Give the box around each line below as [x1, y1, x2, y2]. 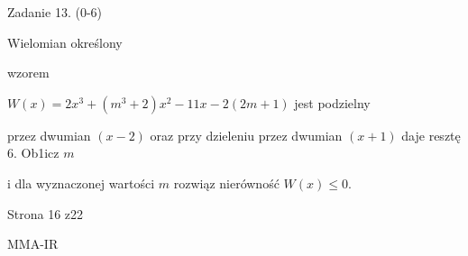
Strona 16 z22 [7, 204, 84, 223]
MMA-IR [7, 234, 59, 253]
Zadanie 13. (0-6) [7, 3, 102, 21]
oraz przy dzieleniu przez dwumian [150, 125, 343, 144]
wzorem [7, 63, 50, 82]
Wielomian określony [7, 32, 123, 51]
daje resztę [401, 125, 461, 144]
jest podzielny [294, 93, 371, 112]
